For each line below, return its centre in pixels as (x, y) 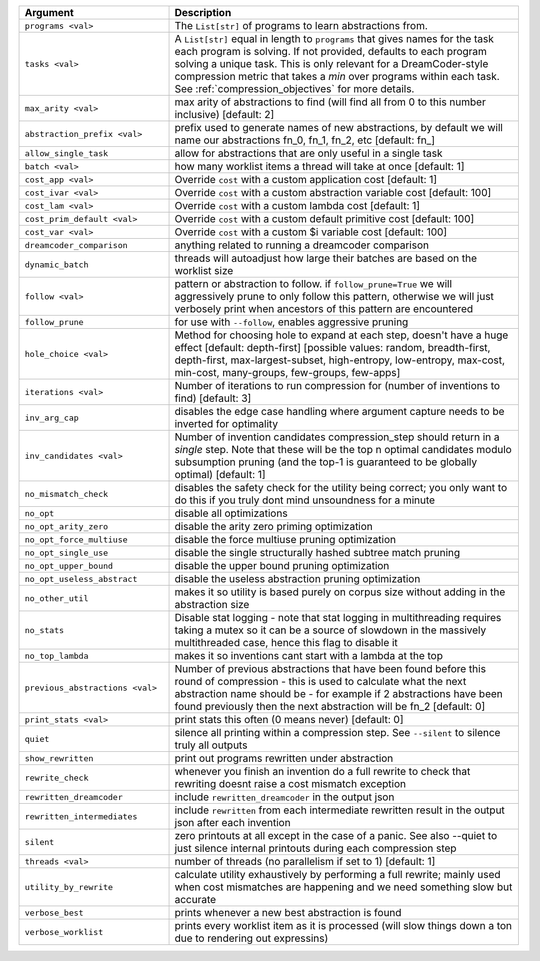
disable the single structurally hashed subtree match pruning (317, 552)
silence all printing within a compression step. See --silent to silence (337, 732)
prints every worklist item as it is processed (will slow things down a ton (343, 925)
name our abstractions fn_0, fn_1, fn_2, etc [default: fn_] (304, 140)
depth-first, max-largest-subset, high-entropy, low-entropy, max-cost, (339, 360)
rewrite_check (56, 777)
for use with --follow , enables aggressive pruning (291, 322)
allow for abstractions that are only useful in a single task (308, 153)
